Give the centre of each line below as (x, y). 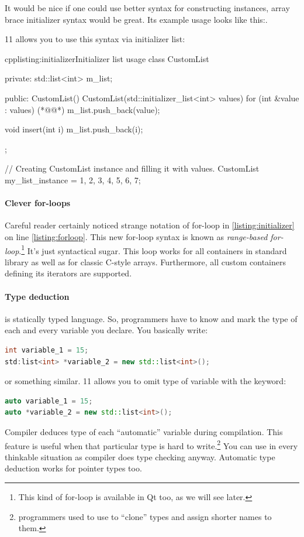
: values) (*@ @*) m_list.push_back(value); (82, 109)
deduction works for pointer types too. (73, 468)
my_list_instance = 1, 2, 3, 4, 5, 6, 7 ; (73, 179)
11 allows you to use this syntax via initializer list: (95, 39)
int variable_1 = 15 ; (47, 350)
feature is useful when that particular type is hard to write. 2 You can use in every (151, 444)
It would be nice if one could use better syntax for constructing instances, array (147, 8)
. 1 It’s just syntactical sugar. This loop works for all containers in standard (153, 249)
